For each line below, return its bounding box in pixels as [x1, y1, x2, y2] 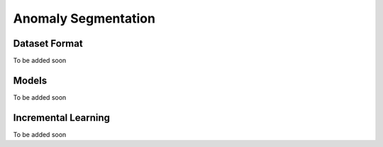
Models [13, 74, 48, 86]
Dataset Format [13, 37, 83, 49]
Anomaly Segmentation [13, 11, 156, 26]
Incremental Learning [13, 112, 110, 124]
